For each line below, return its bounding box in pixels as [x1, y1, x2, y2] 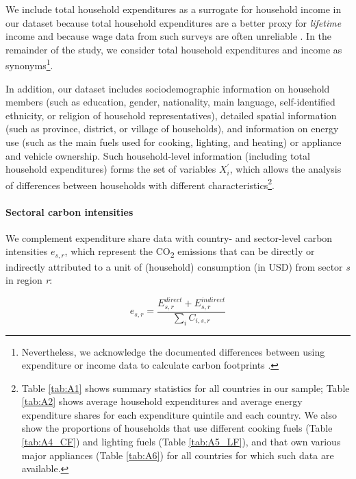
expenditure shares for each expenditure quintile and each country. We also [21, 407, 337, 421]
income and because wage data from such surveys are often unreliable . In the [5, 29, 332, 43]
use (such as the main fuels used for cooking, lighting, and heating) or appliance [5, 135, 342, 149]
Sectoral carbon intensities [5, 204, 133, 219]
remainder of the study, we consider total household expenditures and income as [5, 42, 342, 56]
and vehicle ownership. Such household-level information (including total [5, 148, 310, 162]
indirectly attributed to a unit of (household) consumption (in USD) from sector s [5, 259, 350, 273]
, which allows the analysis [229, 162, 342, 176]
